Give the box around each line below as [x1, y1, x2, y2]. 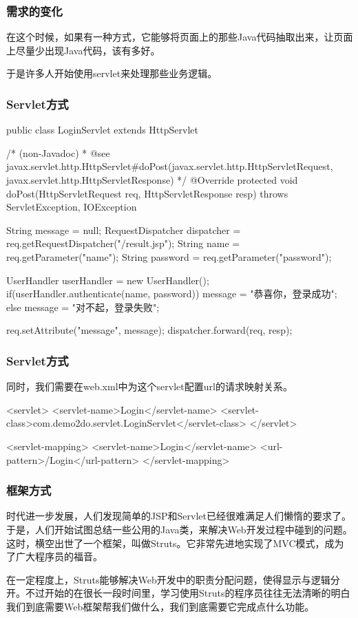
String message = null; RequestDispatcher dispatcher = [6, 222, 241, 237]
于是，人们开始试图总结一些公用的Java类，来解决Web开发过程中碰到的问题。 [6, 522, 352, 536]
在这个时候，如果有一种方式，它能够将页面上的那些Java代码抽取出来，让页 [6, 30, 344, 44]
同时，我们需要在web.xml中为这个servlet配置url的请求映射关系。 [6, 379, 293, 394]
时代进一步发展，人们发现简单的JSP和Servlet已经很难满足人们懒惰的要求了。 [6, 509, 351, 523]
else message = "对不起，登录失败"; [6, 299, 160, 314]
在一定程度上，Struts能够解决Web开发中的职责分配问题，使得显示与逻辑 [6, 572, 330, 586]
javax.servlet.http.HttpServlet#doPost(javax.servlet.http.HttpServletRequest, [6, 159, 333, 173]
